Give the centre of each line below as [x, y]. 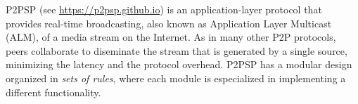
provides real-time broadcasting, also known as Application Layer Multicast [169, 23]
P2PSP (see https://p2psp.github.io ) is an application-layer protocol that [164, 9]
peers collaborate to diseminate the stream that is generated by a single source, [177, 50]
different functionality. [53, 92]
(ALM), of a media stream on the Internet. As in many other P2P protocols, [171, 37]
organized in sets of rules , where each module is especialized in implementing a [176, 78]
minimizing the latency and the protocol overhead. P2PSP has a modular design [179, 64]
